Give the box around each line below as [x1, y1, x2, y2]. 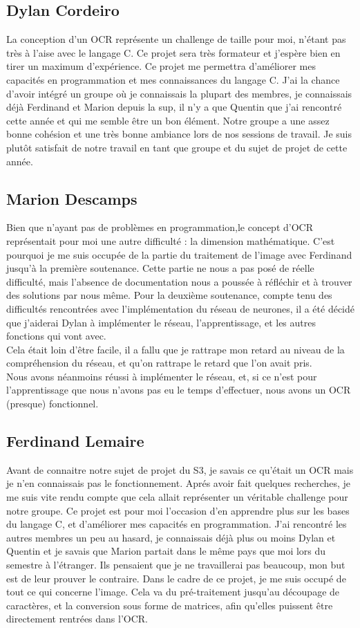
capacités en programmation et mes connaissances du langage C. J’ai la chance [6, 72, 340, 86]
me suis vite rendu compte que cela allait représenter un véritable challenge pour [6, 490, 348, 504]
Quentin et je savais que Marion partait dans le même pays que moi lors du [6, 544, 326, 558]
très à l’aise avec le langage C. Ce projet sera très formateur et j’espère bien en [6, 45, 341, 59]
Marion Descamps [6, 187, 138, 209]
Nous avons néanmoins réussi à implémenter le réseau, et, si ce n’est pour [6, 369, 317, 383]
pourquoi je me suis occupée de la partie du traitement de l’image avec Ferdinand [6, 247, 352, 261]
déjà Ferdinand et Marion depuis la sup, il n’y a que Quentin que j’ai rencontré [6, 100, 342, 114]
